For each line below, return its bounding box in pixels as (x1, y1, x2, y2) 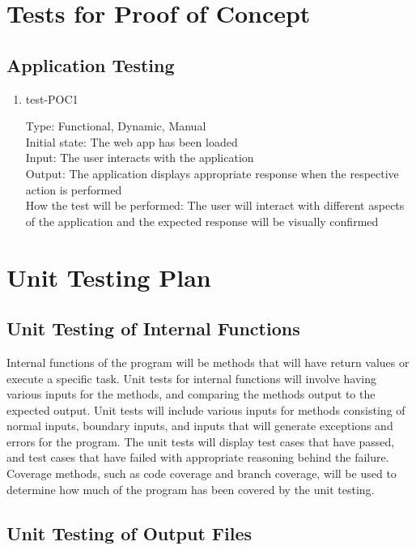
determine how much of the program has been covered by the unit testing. (6, 480, 375, 497)
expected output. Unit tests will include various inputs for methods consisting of (6, 401, 405, 418)
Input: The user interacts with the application (25, 149, 254, 166)
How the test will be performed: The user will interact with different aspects (25, 197, 405, 214)
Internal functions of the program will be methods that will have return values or (6, 353, 410, 370)
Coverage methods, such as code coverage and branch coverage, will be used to (6, 465, 397, 482)
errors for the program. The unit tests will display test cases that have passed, (6, 433, 395, 450)
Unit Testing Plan (6, 260, 211, 293)
